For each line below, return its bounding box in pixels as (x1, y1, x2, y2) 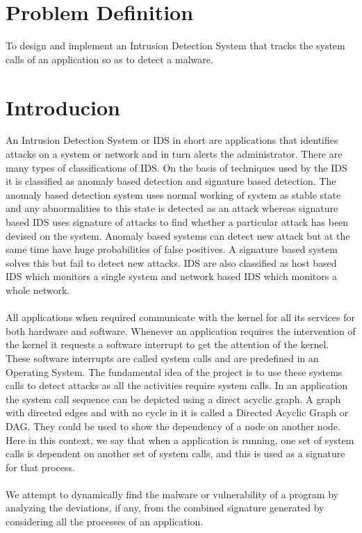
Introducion (6, 92, 121, 121)
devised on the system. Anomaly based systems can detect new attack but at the (6, 228, 350, 243)
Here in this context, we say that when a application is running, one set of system (6, 432, 354, 447)
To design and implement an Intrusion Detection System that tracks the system (6, 38, 345, 53)
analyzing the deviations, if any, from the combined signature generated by (6, 500, 324, 515)
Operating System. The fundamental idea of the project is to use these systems (6, 364, 343, 379)
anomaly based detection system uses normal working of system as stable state (6, 187, 341, 202)
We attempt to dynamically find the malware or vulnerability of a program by (6, 486, 338, 501)
